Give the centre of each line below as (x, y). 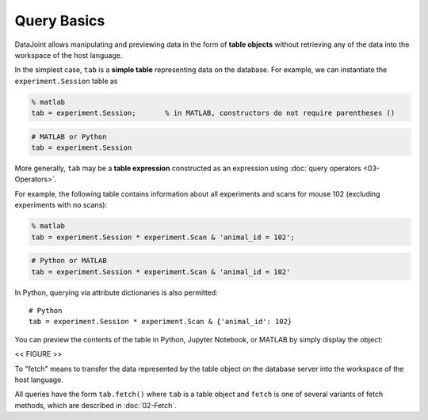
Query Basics (60, 21)
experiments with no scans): (61, 205)
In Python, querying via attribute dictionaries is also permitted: (116, 292)
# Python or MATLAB (69, 261)
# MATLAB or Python (69, 136)
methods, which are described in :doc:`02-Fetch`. (96, 405)
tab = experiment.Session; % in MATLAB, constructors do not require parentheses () (213, 113)
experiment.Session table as (66, 81)
